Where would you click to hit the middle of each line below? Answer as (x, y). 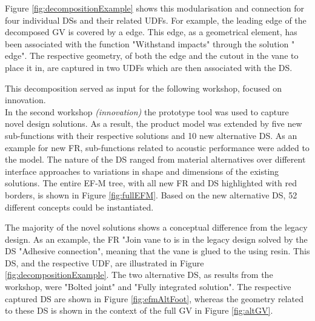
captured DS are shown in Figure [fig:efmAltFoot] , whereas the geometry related (154, 298)
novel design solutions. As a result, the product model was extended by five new (154, 123)
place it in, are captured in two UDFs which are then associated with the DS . (149, 67)
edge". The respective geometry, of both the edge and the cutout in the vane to (152, 56)
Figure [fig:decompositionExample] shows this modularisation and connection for (155, 8)
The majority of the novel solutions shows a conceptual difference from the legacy (156, 227)
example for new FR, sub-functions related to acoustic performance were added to (157, 147)
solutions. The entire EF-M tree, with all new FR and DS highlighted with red (151, 183)
